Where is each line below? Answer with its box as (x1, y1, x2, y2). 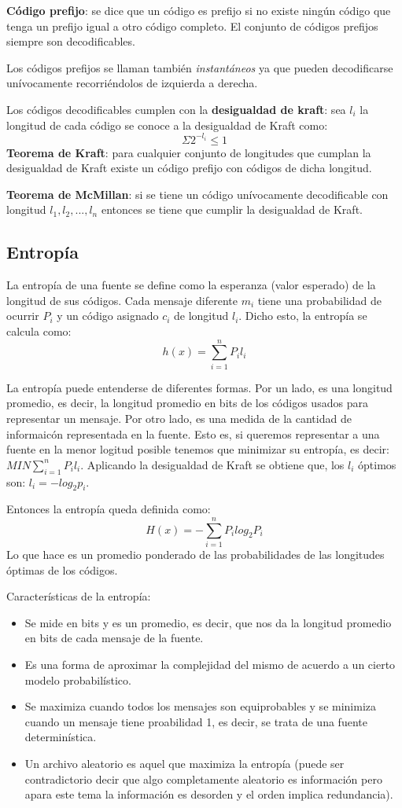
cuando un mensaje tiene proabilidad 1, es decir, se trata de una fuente (24, 713, 367, 729)
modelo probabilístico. (24, 671, 131, 688)
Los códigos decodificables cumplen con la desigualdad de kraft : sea (6, 101, 346, 117)
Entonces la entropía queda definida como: (6, 501, 211, 517)
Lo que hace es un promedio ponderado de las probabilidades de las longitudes (6, 546, 385, 563)
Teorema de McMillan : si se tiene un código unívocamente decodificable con (6, 185, 389, 202)
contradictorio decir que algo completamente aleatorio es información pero (24, 770, 382, 787)
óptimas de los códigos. (6, 561, 118, 578)
